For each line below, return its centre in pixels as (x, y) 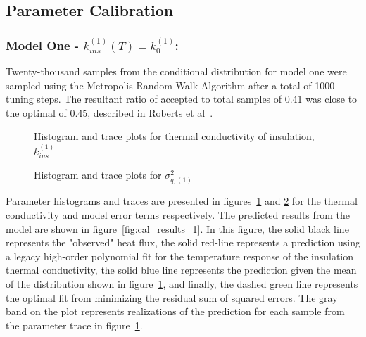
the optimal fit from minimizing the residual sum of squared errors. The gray (172, 297)
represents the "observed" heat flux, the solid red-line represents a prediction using (183, 242)
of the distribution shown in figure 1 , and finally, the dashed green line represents (182, 283)
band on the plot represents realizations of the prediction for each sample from (175, 311)
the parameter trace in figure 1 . (74, 325)
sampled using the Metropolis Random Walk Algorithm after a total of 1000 (170, 85)
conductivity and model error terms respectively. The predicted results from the (178, 215)
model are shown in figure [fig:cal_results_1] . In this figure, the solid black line (177, 228)
